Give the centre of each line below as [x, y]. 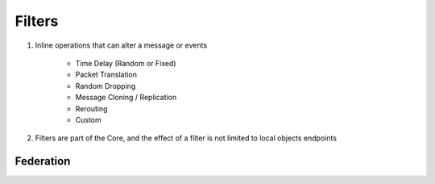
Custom [88, 119]
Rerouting [91, 108]
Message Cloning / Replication [126, 98]
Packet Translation [106, 75]
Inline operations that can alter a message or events [121, 45]
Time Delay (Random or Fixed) [126, 63]
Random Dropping [106, 86]
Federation [43, 161]
